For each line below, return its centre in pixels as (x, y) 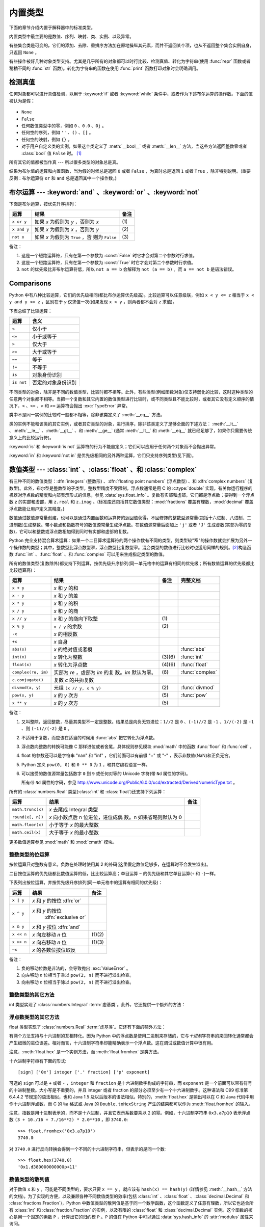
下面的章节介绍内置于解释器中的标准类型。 (52, 27)
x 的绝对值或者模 (73, 649)
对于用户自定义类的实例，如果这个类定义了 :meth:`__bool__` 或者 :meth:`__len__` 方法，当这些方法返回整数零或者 (134, 146)
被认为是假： (22, 101)
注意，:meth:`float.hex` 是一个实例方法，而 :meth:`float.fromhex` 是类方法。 (85, 1052)
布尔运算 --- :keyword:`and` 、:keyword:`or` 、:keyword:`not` (105, 192)
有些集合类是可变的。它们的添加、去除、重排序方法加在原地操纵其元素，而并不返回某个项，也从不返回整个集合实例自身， (132, 45)
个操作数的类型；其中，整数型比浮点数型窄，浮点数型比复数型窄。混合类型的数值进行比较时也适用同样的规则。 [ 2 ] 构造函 (130, 547)
